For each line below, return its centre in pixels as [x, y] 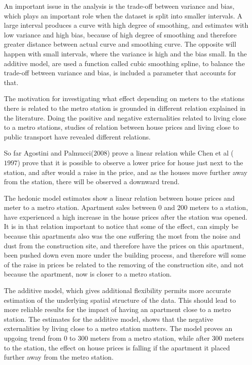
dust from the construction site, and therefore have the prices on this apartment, [124, 245]
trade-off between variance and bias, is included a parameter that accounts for [120, 73]
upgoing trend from [33, 338]
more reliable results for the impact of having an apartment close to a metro [118, 309]
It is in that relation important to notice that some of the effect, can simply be [121, 226]
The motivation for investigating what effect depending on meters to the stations [124, 98]
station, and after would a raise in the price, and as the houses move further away [126, 172]
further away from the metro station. [59, 357]
